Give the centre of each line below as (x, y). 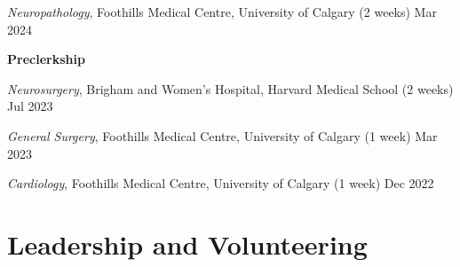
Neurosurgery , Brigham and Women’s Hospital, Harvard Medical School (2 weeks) (230, 88)
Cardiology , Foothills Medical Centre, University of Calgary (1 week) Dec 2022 (221, 183)
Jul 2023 (30, 106)
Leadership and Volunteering (187, 243)
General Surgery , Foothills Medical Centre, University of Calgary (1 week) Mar (222, 135)
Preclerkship (46, 59)
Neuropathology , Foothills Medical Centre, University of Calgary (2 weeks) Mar (222, 12)
